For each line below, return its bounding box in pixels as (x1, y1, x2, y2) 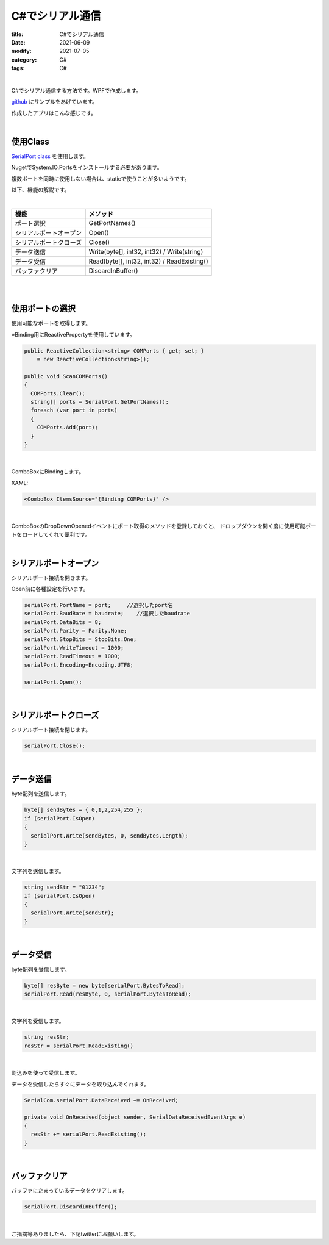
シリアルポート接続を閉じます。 (11, 726, 91, 733)
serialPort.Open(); (24, 678, 82, 686)
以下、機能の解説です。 (11, 186, 70, 193)
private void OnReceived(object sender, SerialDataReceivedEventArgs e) (24, 1114, 246, 1121)
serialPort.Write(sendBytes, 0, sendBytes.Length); (30, 832, 188, 839)
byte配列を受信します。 (11, 966, 70, 973)
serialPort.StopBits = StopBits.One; (24, 636, 137, 643)
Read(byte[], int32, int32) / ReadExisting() (88, 257, 208, 265)
